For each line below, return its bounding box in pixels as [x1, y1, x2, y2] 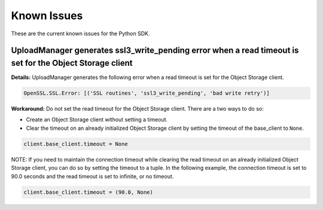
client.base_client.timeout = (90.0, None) [23, 188, 154, 196]
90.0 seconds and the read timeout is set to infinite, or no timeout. [11, 172, 174, 179]
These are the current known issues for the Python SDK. [11, 30, 150, 37]
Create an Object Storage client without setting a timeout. [26, 116, 168, 123]
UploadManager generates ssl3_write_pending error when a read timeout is [11, 45, 299, 56]
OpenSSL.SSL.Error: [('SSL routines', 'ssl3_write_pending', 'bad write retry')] [23, 90, 270, 97]
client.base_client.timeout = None [23, 141, 128, 147]
